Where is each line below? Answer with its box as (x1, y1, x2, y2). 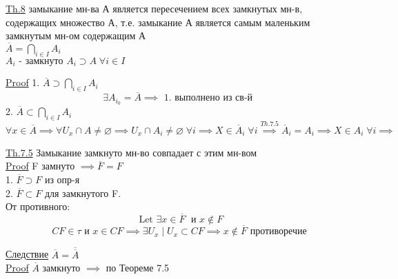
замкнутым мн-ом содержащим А (6, 28, 146, 43)
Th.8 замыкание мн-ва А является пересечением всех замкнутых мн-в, (6, 1, 303, 15)
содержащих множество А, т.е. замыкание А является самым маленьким (6, 14, 310, 29)
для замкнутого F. (44, 185, 121, 200)
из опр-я (44, 172, 80, 186)
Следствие (6, 247, 49, 261)
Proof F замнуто (6, 158, 75, 173)
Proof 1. (6, 75, 40, 90)
